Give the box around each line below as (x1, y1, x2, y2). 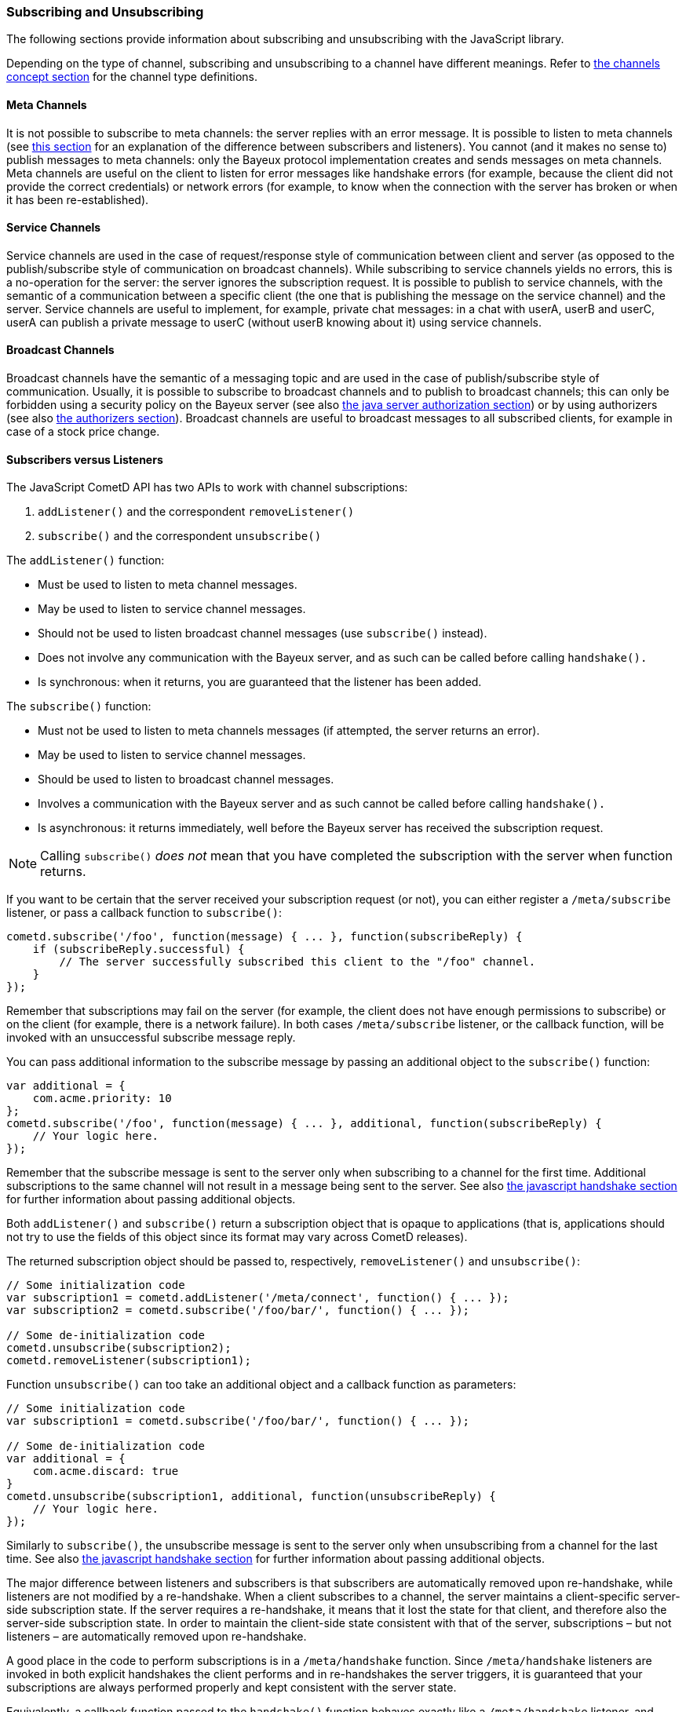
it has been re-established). (6, 192, 149, 206)
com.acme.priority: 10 (32, 1092, 172, 1105)
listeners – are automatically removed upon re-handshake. (6, 1630, 307, 1644)
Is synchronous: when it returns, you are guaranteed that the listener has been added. (38, 675, 482, 689)
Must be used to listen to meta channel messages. (38, 578, 297, 592)
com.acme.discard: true (32, 1465, 179, 1478)
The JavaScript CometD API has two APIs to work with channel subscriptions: (6, 480, 408, 495)
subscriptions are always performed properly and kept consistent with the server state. (6, 1681, 457, 1695)
